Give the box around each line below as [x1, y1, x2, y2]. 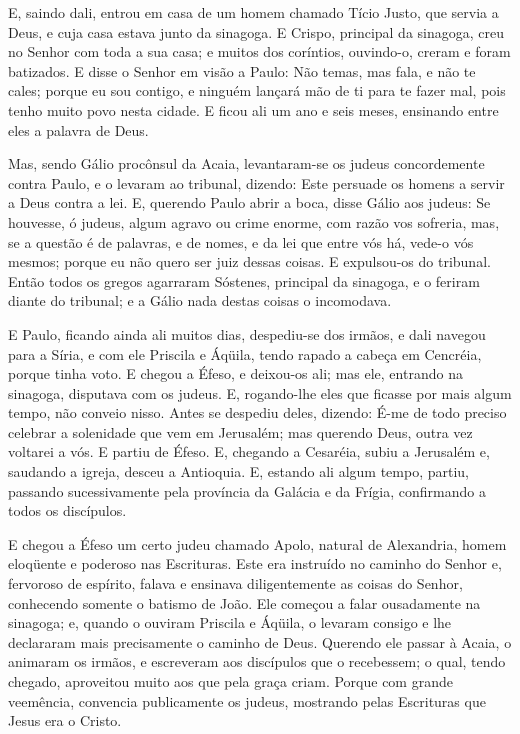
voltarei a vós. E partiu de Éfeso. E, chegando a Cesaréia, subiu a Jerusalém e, [8, 441, 490, 462]
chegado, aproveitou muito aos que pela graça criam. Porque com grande [8, 671, 453, 691]
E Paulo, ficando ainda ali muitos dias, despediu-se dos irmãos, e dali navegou [8, 323, 486, 344]
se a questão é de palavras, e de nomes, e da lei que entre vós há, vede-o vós [8, 231, 474, 252]
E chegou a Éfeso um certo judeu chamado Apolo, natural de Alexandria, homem [8, 533, 507, 554]
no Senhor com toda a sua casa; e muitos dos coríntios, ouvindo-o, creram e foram [8, 41, 511, 62]
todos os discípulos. [8, 500, 127, 521]
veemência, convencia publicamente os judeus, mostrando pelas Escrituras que [8, 690, 486, 711]
